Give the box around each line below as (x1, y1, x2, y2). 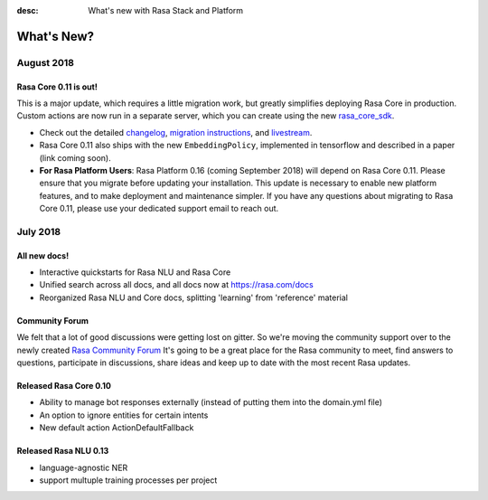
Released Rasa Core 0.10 (16, 381, 112, 391)
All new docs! (16, 250, 70, 261)
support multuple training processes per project (39, 475, 218, 486)
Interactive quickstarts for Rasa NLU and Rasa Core (39, 267, 231, 278)
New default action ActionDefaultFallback (39, 422, 194, 433)
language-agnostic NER (39, 462, 128, 473)
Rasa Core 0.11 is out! (16, 81, 99, 92)
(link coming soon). (39, 152, 112, 163)
